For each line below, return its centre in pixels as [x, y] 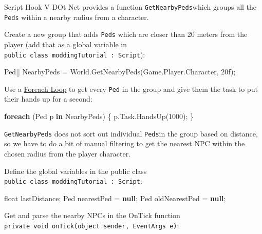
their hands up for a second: [48, 99]
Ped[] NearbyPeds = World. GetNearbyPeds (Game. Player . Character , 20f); [120, 72]
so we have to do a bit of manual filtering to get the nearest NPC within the [125, 143]
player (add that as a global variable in [65, 44]
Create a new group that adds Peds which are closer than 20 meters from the [126, 34]
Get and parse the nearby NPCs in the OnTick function [92, 215]
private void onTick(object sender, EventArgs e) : [92, 225]
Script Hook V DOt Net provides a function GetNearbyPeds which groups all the [130, 7]
